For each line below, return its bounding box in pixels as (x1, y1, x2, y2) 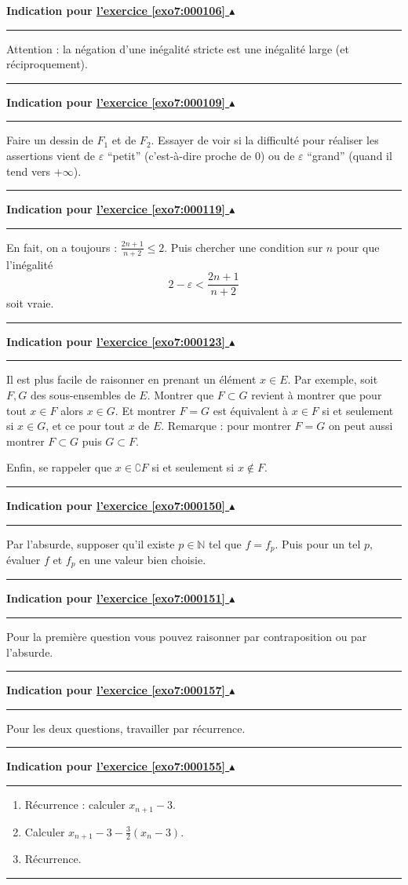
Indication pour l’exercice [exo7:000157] (6, 682, 225, 698)
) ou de (260, 147, 295, 163)
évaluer (6, 552, 41, 568)
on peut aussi (328, 417, 393, 434)
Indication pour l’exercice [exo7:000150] (6, 497, 225, 513)
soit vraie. (6, 295, 54, 311)
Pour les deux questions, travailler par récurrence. (6, 719, 246, 736)
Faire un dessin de (6, 132, 93, 148)
